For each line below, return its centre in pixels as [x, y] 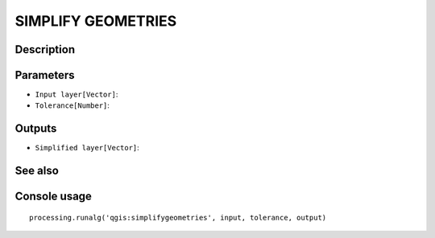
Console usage [54, 197]
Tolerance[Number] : [72, 105]
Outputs [36, 129]
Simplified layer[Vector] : [87, 148]
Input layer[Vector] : [77, 94]
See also [37, 171]
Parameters [45, 75]
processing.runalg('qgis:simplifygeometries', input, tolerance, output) [178, 217]
